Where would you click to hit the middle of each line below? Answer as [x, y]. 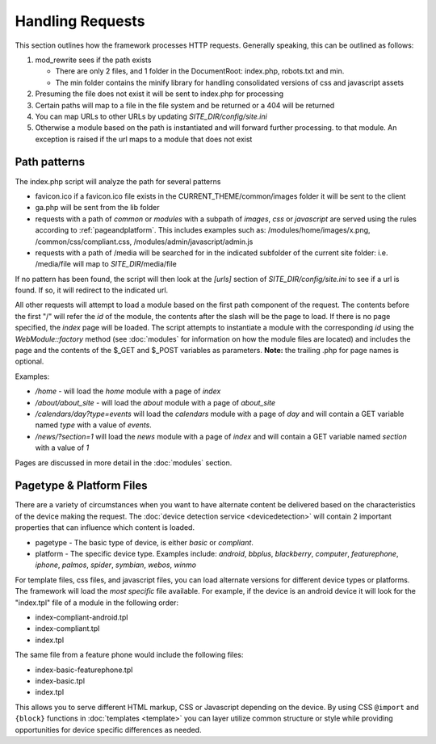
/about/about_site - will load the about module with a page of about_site [155, 402]
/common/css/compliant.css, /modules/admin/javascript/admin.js [144, 242]
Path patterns [50, 162]
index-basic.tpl [60, 681]
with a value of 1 [62, 448]
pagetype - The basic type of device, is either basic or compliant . [145, 542]
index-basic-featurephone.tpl [84, 670]
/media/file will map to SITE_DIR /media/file [106, 264]
